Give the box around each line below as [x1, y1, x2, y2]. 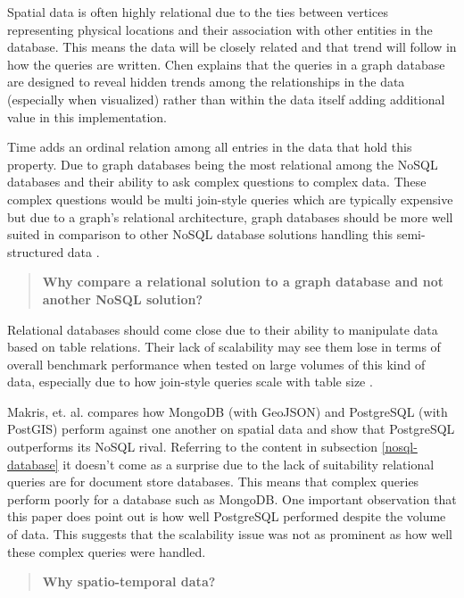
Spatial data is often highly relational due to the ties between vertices [7, 3, 388, 21]
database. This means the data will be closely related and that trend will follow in [7, 37, 457, 56]
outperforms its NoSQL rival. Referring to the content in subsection [7, 437, 378, 456]
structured [7, 242, 64, 261]
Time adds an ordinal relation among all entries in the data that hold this [7, 137, 412, 156]
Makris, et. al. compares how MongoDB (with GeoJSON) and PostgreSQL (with [7, 402, 448, 420]
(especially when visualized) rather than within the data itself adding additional [7, 89, 445, 108]
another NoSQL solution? [42, 289, 203, 308]
